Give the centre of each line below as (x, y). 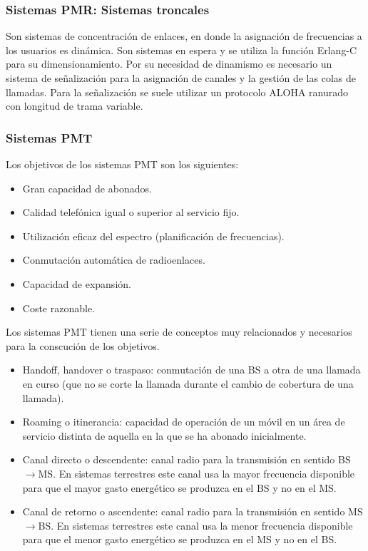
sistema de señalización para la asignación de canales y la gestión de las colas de (181, 78)
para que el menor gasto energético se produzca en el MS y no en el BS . (180, 539)
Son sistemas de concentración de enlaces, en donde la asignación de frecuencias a (184, 36)
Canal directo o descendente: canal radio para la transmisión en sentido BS (186, 459)
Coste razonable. (59, 308)
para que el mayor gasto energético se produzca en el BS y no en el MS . (179, 487)
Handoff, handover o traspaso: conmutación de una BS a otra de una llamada (191, 370)
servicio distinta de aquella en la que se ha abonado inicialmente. (164, 435)
